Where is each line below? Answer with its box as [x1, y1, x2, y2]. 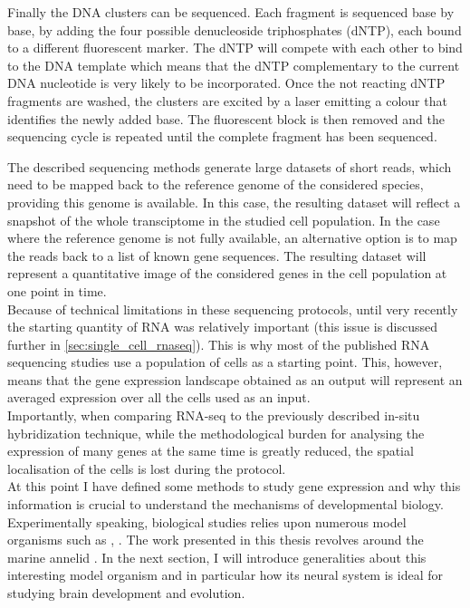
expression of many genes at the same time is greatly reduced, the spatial [7, 441, 414, 460]
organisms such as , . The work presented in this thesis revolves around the [7, 530, 424, 549]
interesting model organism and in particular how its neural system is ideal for [7, 565, 443, 584]
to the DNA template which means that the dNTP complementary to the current [7, 55, 460, 74]
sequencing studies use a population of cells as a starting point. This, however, [7, 352, 443, 372]
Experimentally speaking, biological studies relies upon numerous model [7, 512, 407, 531]
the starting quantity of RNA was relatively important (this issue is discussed [7, 317, 438, 336]
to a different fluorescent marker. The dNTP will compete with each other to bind [7, 38, 463, 57]
